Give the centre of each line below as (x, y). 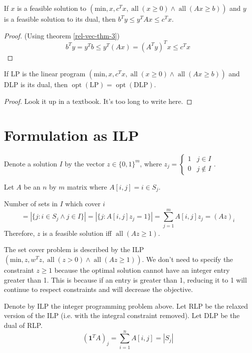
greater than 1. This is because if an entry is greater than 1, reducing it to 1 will (126, 279)
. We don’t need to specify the (188, 259)
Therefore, (19, 233)
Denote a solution (31, 163)
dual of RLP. (23, 325)
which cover (83, 204)
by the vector (85, 163)
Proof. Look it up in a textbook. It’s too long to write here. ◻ (98, 101)
